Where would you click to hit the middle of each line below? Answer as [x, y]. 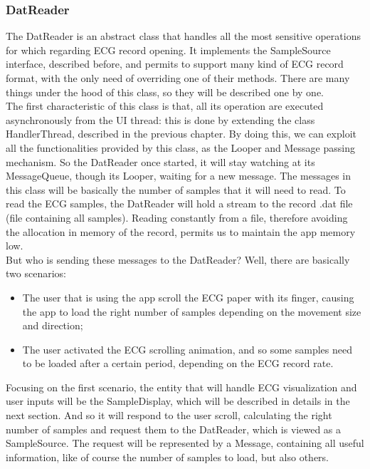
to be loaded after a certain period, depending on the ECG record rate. [178, 363]
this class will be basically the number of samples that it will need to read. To [176, 189]
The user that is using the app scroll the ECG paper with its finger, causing [188, 297]
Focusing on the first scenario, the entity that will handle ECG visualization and [181, 387]
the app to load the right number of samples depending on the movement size [192, 311]
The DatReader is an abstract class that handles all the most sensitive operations [183, 36]
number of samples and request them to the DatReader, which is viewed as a [174, 429]
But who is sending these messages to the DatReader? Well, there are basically [178, 259]
